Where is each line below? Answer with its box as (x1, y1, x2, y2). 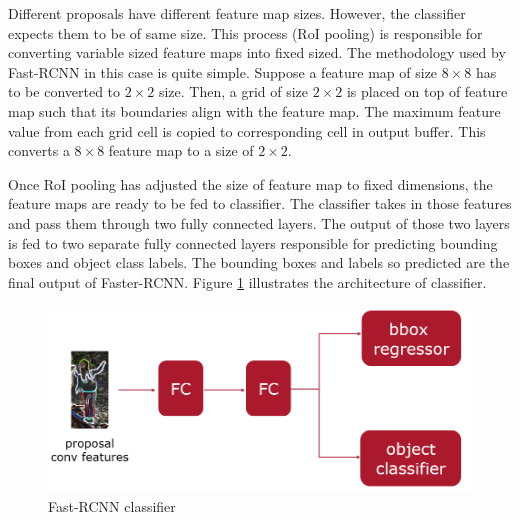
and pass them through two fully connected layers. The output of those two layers (8, 212, 510, 233)
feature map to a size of (108, 140, 254, 161)
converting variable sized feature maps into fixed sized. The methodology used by (8, 42, 506, 63)
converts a (8, 140, 70, 161)
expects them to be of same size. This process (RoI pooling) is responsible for (8, 22, 483, 43)
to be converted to (8, 81, 121, 102)
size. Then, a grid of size (158, 81, 309, 102)
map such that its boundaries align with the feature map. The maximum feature (8, 100, 501, 121)
